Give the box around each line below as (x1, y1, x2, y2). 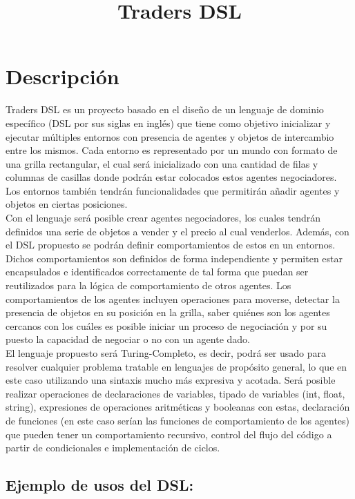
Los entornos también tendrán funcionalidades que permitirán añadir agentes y (6, 183, 340, 197)
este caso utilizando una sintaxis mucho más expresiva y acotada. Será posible (6, 373, 336, 387)
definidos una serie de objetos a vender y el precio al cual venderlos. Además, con (6, 224, 349, 238)
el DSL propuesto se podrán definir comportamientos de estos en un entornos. (6, 237, 336, 252)
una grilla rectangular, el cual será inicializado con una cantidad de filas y (6, 156, 318, 170)
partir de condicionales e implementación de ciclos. (6, 440, 220, 455)
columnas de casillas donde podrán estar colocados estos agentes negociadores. (6, 170, 337, 184)
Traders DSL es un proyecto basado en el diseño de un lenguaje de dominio (6, 102, 324, 117)
